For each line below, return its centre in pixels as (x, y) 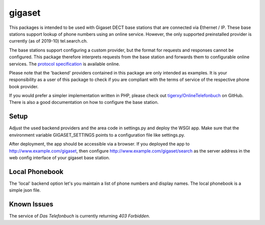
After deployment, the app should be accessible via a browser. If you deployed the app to (99, 144)
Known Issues (31, 204)
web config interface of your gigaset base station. (60, 157)
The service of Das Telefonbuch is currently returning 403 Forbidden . (79, 216)
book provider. (24, 86)
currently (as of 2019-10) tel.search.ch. (48, 41)
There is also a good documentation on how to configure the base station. (84, 102)
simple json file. (25, 190)
